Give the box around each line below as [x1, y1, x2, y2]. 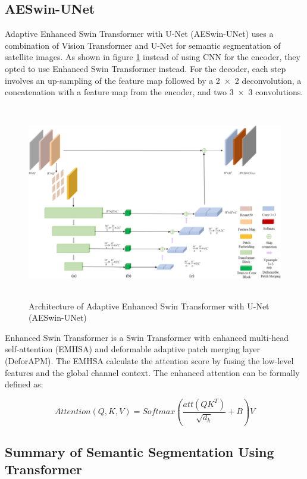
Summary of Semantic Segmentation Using [5, 443, 274, 461]
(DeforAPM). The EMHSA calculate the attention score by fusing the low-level [5, 354, 294, 367]
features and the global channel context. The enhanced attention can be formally [5, 366, 300, 378]
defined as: [5, 378, 43, 390]
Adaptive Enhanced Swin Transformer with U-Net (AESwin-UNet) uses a [5, 27, 274, 40]
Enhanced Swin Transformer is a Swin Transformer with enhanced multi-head [5, 331, 289, 343]
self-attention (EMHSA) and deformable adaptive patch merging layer [5, 343, 260, 355]
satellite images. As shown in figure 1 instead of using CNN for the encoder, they [5, 51, 300, 63]
